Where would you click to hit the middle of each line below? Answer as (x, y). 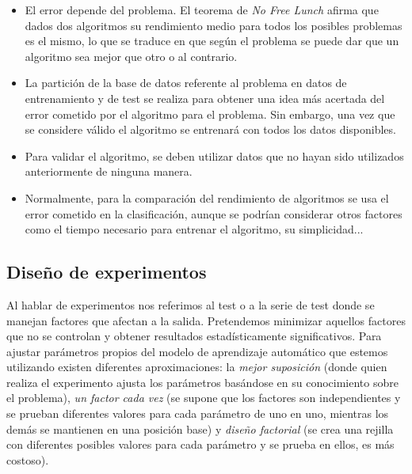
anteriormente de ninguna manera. (109, 171)
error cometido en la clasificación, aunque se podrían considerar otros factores (214, 213)
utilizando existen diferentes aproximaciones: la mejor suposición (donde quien (197, 367)
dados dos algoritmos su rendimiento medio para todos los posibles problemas (214, 25)
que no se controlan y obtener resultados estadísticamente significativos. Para (194, 336)
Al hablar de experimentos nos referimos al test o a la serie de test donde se (191, 304)
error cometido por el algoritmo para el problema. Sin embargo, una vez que (210, 114)
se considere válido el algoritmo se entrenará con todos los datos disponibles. (210, 129)
